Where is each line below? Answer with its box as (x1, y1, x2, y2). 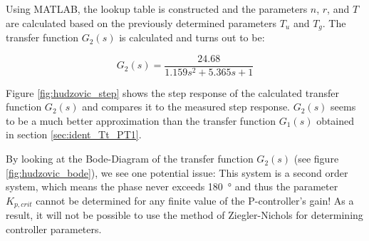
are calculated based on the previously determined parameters (6, 15, 276, 30)
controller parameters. (6, 221, 102, 236)
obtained (316, 113, 355, 128)
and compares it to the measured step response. (82, 99, 291, 114)
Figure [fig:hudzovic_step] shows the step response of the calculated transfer (6, 85, 339, 100)
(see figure (293, 151, 339, 166)
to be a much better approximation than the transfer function (6, 113, 276, 128)
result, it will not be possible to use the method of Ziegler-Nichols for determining (6, 207, 363, 222)
